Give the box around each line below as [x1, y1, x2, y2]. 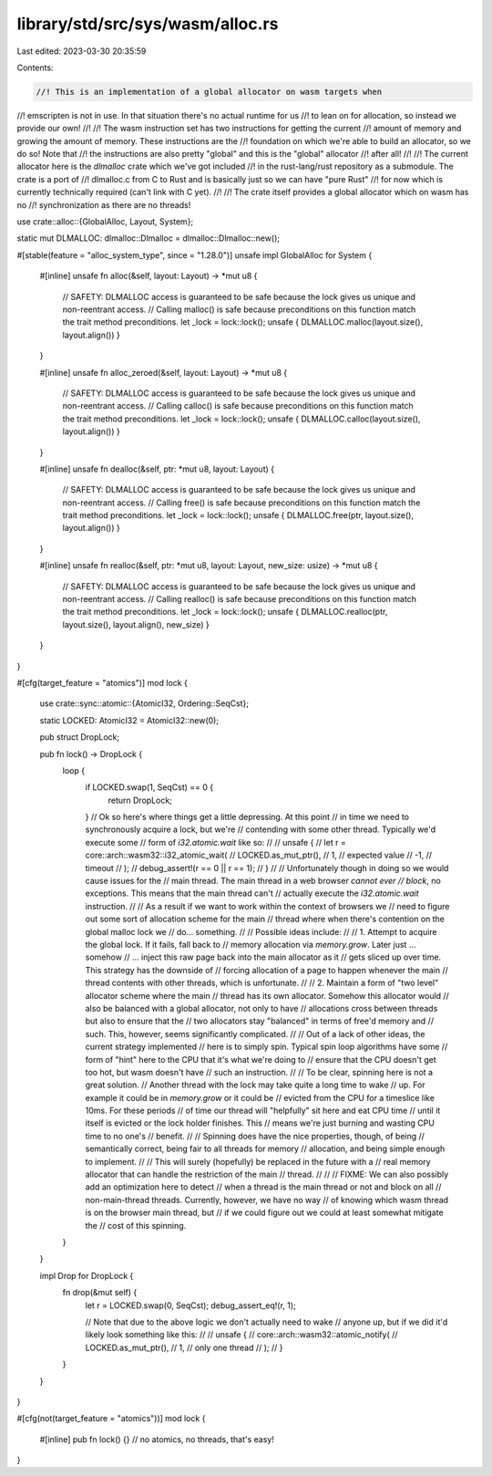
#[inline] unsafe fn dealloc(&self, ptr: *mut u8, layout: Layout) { [39, 463, 275, 474]
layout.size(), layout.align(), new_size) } [62, 618, 210, 629]
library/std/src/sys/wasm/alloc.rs [16, 14, 279, 34]
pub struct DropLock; [39, 732, 120, 743]
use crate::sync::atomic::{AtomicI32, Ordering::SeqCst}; [39, 698, 250, 709]
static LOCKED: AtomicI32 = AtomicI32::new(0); [39, 714, 219, 725]
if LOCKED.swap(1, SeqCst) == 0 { [85, 782, 214, 793]
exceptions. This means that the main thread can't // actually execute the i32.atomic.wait [85, 888, 419, 899]
